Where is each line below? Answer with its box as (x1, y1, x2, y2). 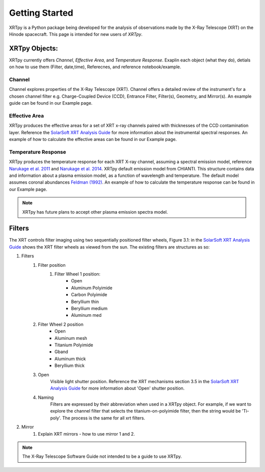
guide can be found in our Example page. (9, 100, 93, 106)
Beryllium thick (54, 362, 85, 368)
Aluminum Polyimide (71, 285, 113, 291)
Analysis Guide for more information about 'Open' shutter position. (50, 386, 185, 391)
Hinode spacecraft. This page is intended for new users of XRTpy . (9, 31, 143, 37)
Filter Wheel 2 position (38, 321, 83, 327)
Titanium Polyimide (54, 342, 93, 348)
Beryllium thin (71, 299, 99, 305)
